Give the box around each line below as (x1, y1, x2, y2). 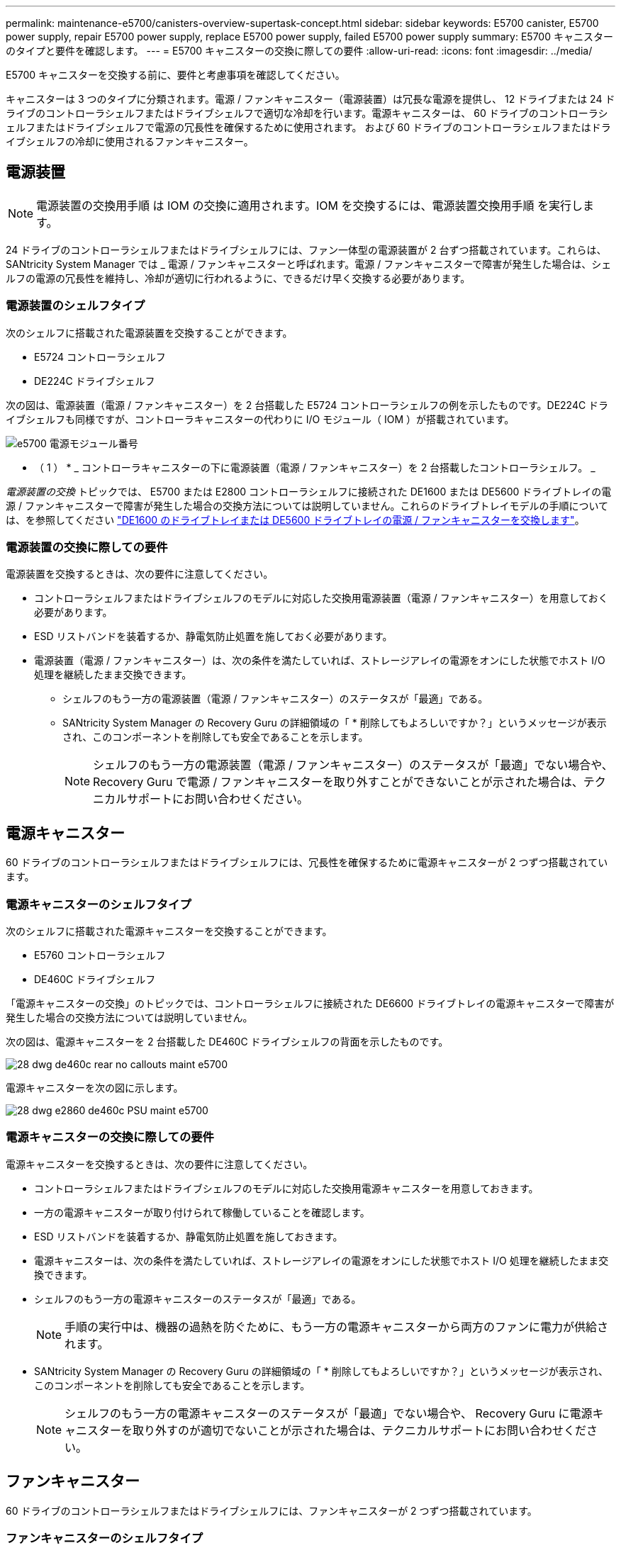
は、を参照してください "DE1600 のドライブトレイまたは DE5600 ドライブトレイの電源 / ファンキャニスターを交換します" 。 (6, 513, 585, 526)
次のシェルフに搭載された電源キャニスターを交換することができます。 (6, 924, 332, 937)
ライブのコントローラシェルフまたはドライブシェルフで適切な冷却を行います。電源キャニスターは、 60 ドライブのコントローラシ (6, 107, 608, 119)
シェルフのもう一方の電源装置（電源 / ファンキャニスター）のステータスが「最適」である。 (62, 692, 488, 705)
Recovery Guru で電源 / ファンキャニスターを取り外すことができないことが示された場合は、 (93, 775, 583, 790)
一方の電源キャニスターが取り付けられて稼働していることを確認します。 (34, 1206, 370, 1218)
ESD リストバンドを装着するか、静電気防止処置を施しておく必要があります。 (34, 630, 393, 643)
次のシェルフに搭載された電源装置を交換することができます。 (6, 326, 293, 339)
